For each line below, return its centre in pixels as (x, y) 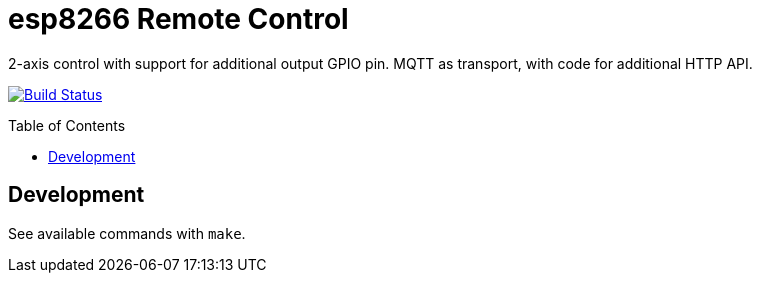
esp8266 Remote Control (178, 19)
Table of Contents (67, 125)
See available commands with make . (127, 233)
